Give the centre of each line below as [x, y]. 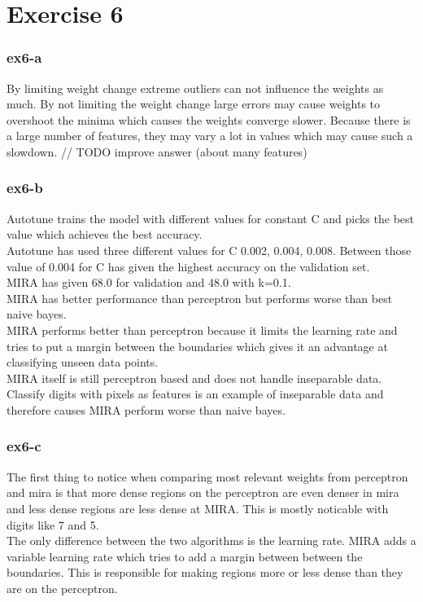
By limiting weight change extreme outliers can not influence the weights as [195, 88]
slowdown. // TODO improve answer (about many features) [157, 151]
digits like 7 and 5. [53, 524]
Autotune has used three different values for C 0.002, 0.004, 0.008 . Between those [209, 250]
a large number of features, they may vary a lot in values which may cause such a [210, 136]
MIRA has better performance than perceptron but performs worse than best [200, 298]
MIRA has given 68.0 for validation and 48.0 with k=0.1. [149, 282]
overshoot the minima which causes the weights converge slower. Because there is [209, 119]
